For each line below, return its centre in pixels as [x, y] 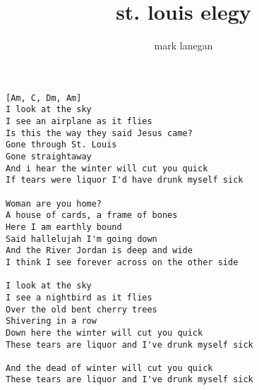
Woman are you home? [54, 203]
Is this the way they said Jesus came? [99, 133]
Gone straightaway [49, 157]
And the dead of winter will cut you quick [109, 368]
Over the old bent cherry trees [82, 309]
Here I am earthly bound [64, 227]
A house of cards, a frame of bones [92, 215]
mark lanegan [183, 45]
